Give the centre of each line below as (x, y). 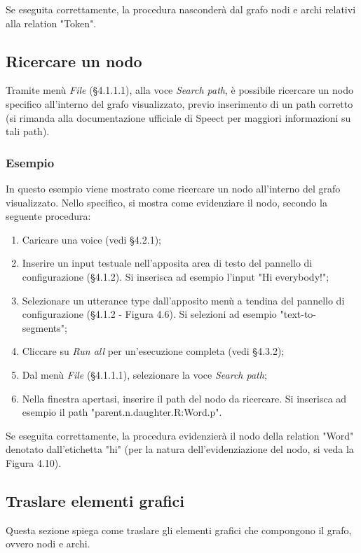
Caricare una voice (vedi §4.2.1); (91, 239)
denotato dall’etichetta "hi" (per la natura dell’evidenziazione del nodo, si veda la (180, 449)
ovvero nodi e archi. (48, 544)
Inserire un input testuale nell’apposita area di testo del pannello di (167, 263)
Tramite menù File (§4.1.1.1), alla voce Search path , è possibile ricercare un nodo (180, 90)
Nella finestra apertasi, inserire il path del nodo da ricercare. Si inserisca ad (184, 398)
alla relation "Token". (51, 23)
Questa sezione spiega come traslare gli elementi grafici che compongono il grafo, (179, 530)
